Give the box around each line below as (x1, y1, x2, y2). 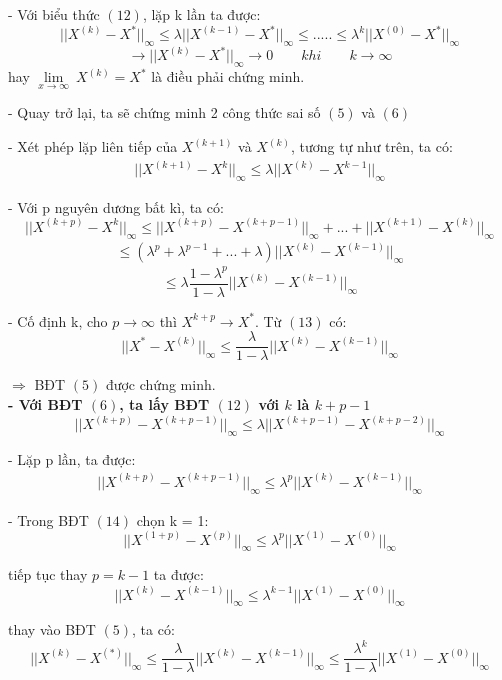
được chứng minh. (105, 374, 216, 395)
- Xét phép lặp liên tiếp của (8, 136, 178, 156)
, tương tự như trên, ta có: (290, 136, 453, 156)
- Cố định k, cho (8, 310, 108, 331)
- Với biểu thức (8, 4, 100, 24)
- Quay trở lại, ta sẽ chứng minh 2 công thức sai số (8, 102, 321, 123)
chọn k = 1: (136, 509, 209, 530)
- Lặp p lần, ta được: (8, 448, 136, 469)
